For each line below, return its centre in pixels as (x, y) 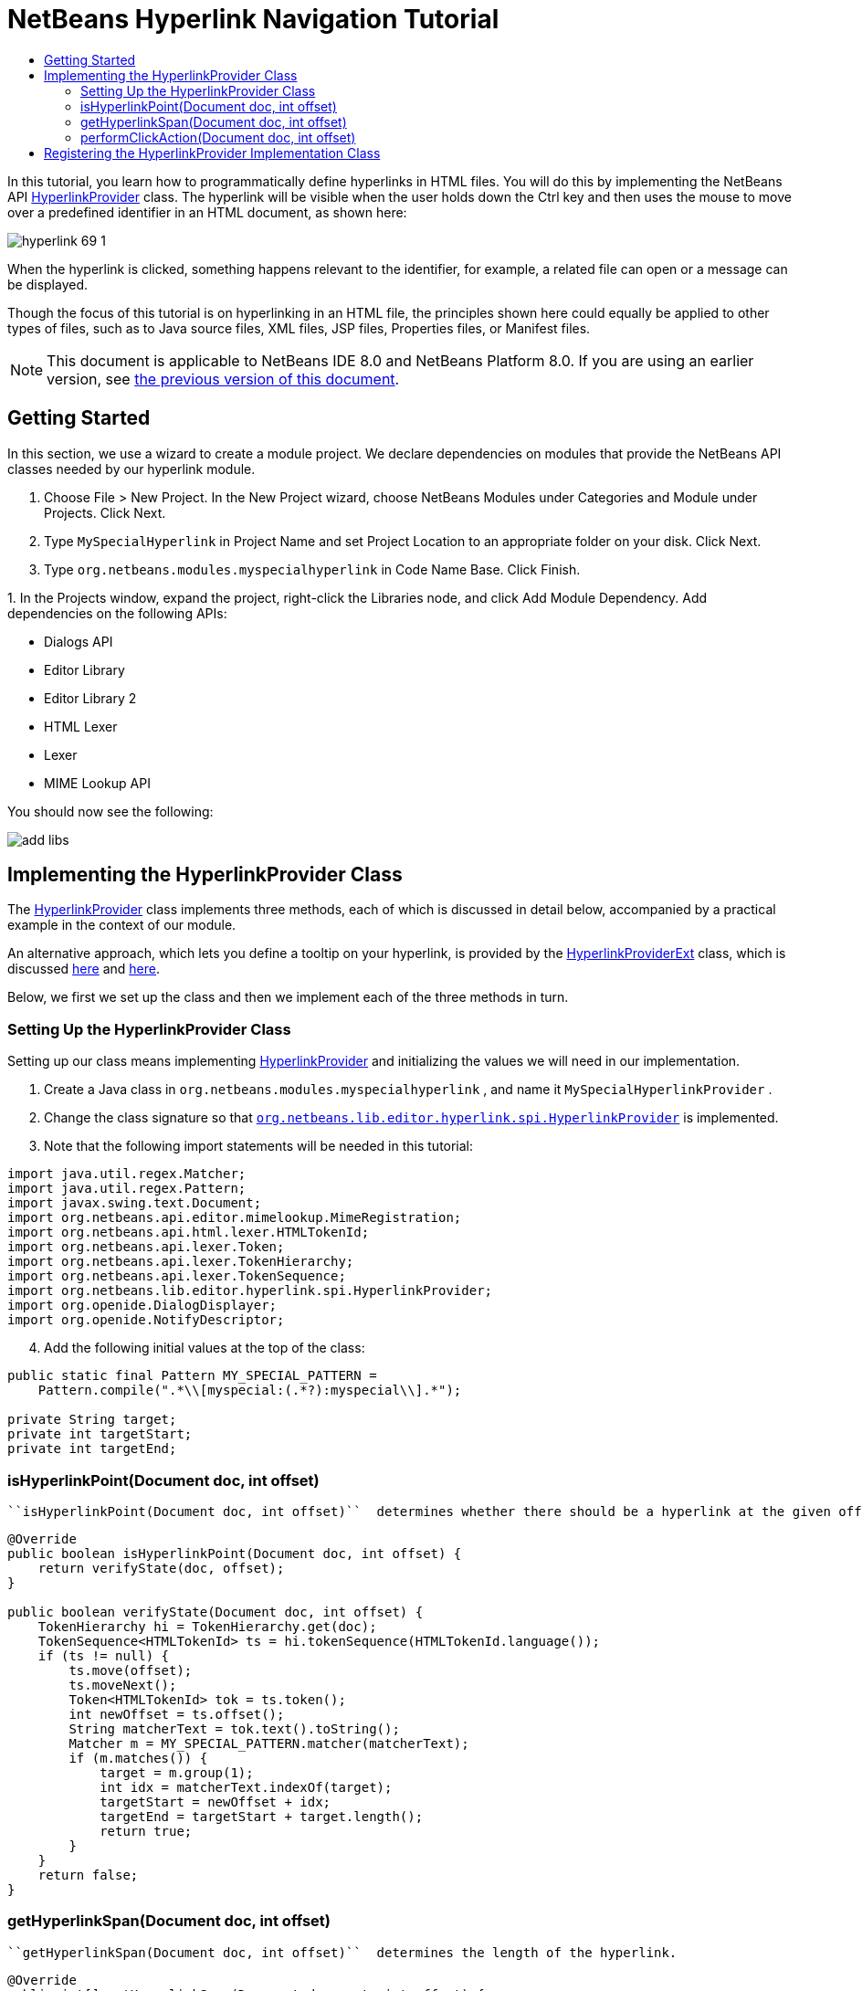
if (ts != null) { (104, 1655)
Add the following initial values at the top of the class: (205, 1348)
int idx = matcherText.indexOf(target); (246, 1787)
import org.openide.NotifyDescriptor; (146, 1320)
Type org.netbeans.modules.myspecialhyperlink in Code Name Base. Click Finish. (312, 569)
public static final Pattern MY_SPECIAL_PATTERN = (192, 1376)
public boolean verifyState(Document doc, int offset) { (215, 1612)
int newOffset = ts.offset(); (177, 1714)
